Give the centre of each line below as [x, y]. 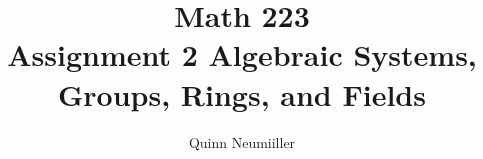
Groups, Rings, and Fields [242, 93]
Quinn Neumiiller [242, 141]
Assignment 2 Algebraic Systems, [242, 54]
